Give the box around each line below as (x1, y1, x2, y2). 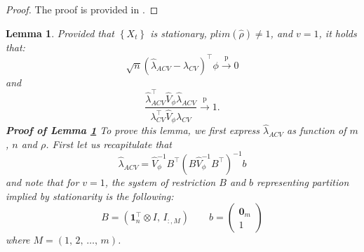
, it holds (318, 25, 357, 40)
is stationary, (150, 25, 207, 40)
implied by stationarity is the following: (6, 188, 174, 203)
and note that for (6, 174, 79, 189)
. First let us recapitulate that (46, 136, 173, 151)
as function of (287, 123, 346, 138)
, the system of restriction (105, 174, 216, 189)
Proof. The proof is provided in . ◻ (6, 2, 159, 16)
